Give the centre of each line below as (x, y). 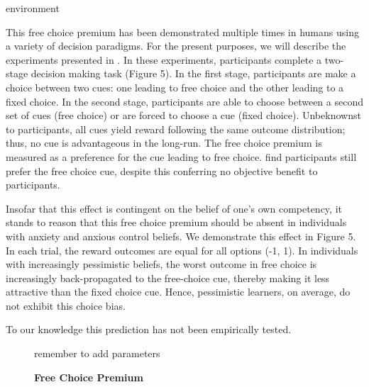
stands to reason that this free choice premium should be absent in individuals (176, 222)
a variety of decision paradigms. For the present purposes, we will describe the (176, 46)
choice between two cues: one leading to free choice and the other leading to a (175, 87)
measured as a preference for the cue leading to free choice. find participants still (181, 156)
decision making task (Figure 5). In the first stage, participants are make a (193, 73)
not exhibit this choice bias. (66, 305)
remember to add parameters (97, 353)
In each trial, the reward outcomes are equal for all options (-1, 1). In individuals (182, 250)
